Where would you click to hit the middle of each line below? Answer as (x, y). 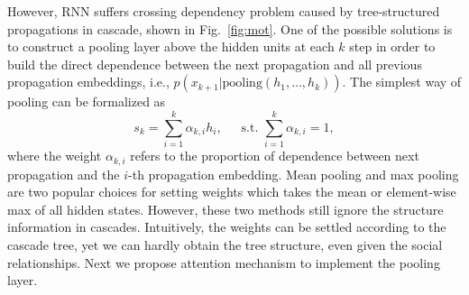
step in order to (392, 46)
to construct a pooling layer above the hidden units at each (171, 46)
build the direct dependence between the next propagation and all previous (215, 64)
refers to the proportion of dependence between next (275, 156)
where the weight (55, 156)
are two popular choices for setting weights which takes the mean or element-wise (232, 192)
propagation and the (64, 174)
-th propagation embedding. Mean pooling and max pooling (294, 174)
